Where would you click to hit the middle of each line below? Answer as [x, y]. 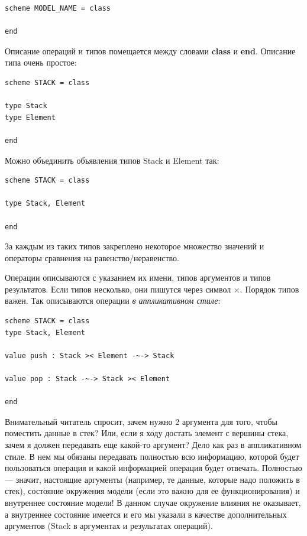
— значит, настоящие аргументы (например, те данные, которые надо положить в [152, 479]
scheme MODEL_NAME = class [58, 8]
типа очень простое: [41, 62]
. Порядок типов [269, 289]
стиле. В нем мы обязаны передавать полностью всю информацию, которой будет [152, 456]
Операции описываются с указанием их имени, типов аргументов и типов [138, 277]
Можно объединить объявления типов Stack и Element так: [112, 160]
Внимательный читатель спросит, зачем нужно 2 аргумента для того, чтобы [141, 421]
